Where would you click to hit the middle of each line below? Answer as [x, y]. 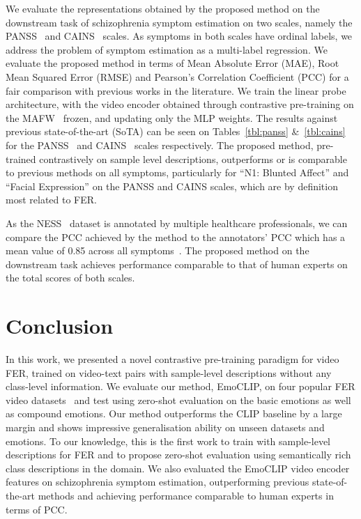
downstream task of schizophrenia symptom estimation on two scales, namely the [179, 22]
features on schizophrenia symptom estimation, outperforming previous [158, 482]
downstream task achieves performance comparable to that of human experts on [177, 264]
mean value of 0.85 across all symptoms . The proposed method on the [158, 250]
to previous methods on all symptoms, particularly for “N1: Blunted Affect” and [177, 172]
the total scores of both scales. [70, 278]
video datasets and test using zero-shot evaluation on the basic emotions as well [178, 400]
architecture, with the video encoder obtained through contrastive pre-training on [180, 104]
